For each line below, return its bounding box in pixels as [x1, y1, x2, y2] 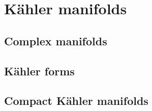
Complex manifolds [4, 33, 107, 48]
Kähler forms [4, 63, 75, 78]
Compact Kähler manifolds [4, 93, 148, 108]
